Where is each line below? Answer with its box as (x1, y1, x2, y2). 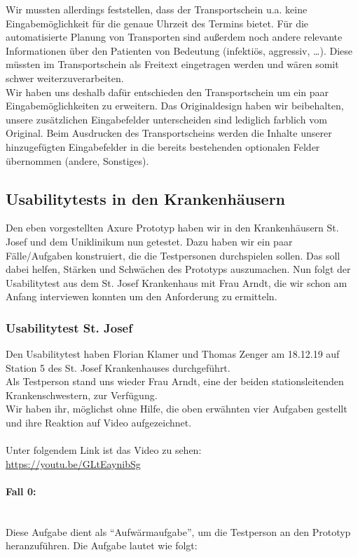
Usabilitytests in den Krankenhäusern (6, 187, 286, 209)
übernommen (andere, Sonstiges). (6, 153, 149, 168)
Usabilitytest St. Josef (6, 318, 132, 336)
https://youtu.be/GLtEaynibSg (6, 456, 141, 471)
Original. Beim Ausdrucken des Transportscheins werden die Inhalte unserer (6, 126, 332, 140)
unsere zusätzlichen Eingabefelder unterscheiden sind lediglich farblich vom (6, 112, 327, 126)
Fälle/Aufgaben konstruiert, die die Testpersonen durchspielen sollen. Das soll (6, 248, 340, 262)
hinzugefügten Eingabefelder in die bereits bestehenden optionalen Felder (6, 139, 320, 154)
